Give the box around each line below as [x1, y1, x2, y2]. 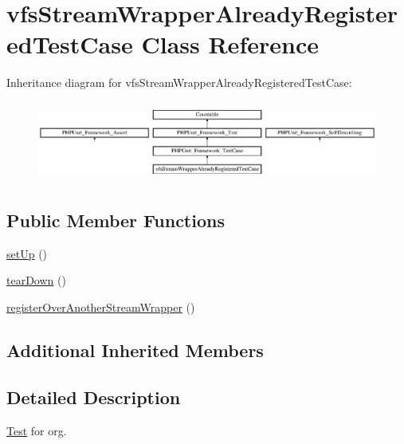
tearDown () [6, 272, 66, 289]
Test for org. [6, 422, 67, 438]
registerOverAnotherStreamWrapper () [6, 298, 195, 315]
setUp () [6, 245, 48, 261]
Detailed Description [6, 384, 181, 409]
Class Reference [141, 28, 319, 61]
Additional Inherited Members [6, 337, 264, 362]
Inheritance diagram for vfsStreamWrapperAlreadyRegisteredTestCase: [6, 74, 352, 91]
